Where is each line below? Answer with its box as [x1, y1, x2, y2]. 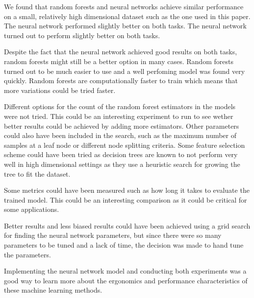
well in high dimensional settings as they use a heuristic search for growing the [4, 159, 240, 169]
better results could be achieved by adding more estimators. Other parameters [4, 120, 239, 131]
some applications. [4, 204, 59, 214]
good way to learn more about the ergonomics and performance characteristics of [4, 275, 248, 285]
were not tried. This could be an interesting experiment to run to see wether [4, 111, 233, 121]
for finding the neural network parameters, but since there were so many [4, 230, 222, 240]
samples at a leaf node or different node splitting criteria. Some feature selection [4, 139, 245, 150]
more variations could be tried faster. [4, 85, 116, 95]
